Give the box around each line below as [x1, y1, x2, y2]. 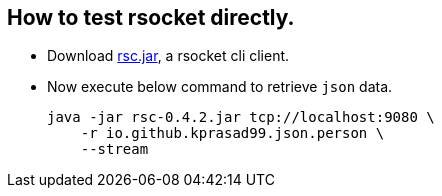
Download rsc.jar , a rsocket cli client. [47, 47, 290, 65]
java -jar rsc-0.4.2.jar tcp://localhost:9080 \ [47, 109, 435, 126]
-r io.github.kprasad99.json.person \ [80, 125, 385, 142]
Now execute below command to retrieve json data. [47, 78, 393, 96]
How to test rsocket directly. [7, 5, 295, 30]
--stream [80, 141, 149, 158]
